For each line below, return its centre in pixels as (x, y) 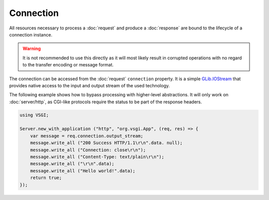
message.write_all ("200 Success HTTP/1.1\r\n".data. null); (106, 143)
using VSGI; (34, 115)
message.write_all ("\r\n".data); (72, 164)
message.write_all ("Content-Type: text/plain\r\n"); (97, 157)
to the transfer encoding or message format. (68, 65)
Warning (32, 49)
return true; (46, 178)
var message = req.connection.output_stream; (87, 136)
